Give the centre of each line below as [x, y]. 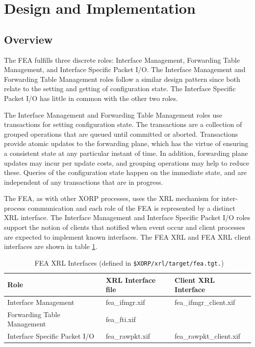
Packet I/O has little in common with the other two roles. [91, 98]
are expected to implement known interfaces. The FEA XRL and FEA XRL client [127, 236]
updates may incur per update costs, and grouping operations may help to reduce [127, 162]
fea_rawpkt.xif [128, 336]
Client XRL [195, 280]
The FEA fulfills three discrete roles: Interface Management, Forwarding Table [122, 60]
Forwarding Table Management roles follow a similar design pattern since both [122, 79]
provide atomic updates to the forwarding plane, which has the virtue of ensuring [126, 143]
